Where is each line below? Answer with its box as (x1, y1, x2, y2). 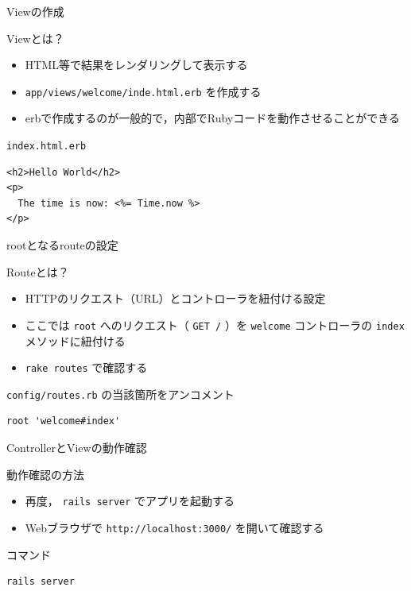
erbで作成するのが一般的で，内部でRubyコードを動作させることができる (25, 110, 400, 126)
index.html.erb (6, 141, 87, 153)
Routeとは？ (6, 263, 69, 280)
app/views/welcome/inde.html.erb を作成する (25, 83, 262, 99)
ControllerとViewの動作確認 (6, 439, 147, 455)
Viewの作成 (6, 3, 64, 19)
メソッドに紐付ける (25, 332, 126, 349)
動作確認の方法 (6, 465, 84, 482)
